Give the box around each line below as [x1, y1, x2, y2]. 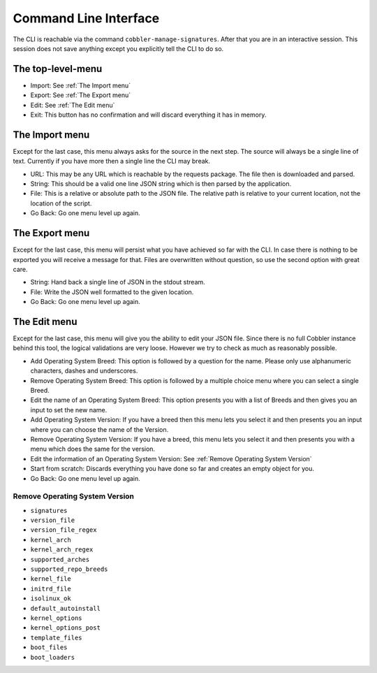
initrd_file [30, 584, 71, 593]
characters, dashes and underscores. [30, 367, 138, 375]
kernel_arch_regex [30, 546, 94, 553]
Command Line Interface [13, 10, 160, 26]
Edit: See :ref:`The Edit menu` [30, 101, 115, 109]
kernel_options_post [30, 624, 101, 632]
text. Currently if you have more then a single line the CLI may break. [13, 157, 211, 166]
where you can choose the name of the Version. [30, 425, 169, 433]
